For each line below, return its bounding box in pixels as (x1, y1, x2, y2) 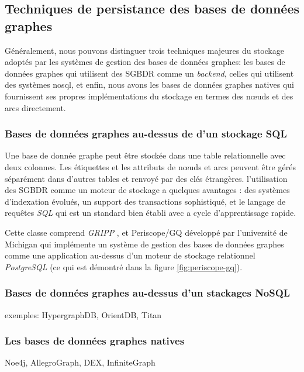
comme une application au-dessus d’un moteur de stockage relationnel (5, 249, 255, 261)
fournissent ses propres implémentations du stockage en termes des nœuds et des (5, 89, 293, 102)
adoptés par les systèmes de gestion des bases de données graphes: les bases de (5, 56, 285, 68)
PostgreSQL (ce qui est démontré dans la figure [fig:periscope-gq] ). (5, 260, 243, 273)
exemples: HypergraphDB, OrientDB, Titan (5, 308, 162, 321)
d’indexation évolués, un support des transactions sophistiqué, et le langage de (5, 195, 286, 207)
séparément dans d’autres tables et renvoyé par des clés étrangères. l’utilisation (5, 172, 288, 184)
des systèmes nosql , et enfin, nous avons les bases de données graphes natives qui (5, 78, 294, 91)
